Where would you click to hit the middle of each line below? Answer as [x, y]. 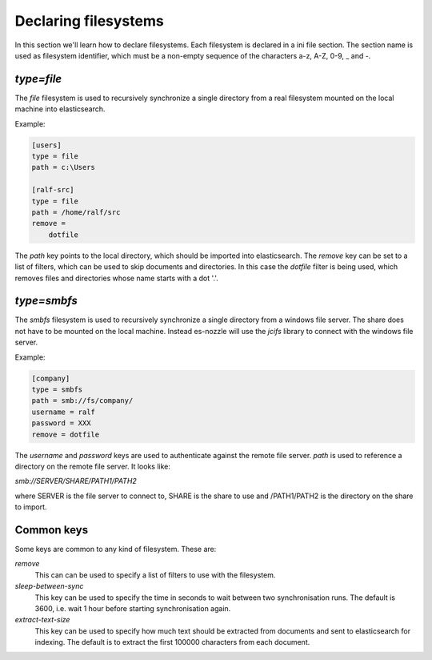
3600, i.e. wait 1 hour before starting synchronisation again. [133, 608]
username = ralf [64, 412]
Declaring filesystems [89, 21]
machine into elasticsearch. [60, 109]
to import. [31, 507]
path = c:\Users [64, 167]
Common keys [51, 530]
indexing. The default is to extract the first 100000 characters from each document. [172, 642]
